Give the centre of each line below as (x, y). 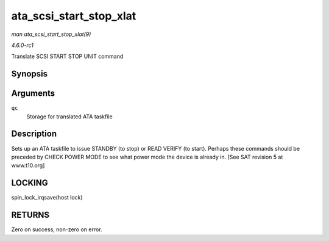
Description (34, 134)
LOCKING (30, 183)
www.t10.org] (28, 165)
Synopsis (30, 74)
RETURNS (30, 215)
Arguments (33, 94)
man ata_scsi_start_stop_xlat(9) (51, 34)
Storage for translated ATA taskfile (69, 117)
